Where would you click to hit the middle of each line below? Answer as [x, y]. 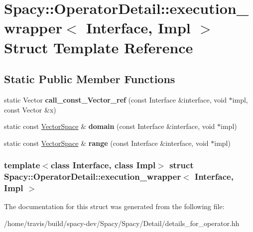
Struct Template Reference [99, 47]
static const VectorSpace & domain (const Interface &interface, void [110, 126]
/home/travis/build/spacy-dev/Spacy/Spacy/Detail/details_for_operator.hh [122, 223]
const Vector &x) [30, 109]
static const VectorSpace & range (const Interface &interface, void [106, 143]
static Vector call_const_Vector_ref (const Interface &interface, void [115, 99]
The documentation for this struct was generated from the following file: [114, 206]
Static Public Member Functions [90, 79]
